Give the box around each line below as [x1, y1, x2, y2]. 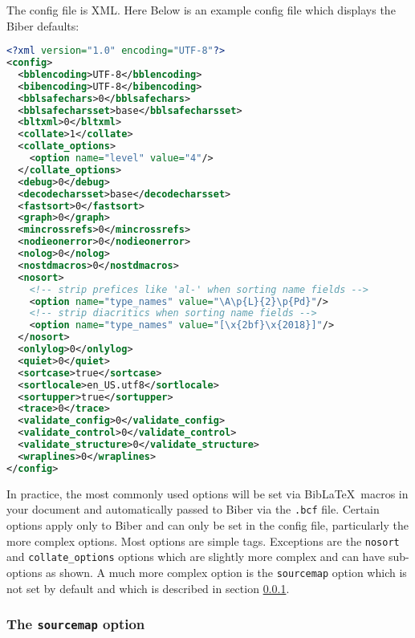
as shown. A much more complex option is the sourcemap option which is [46, 563, 407, 580]
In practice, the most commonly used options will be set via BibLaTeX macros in [6, 485, 409, 502]
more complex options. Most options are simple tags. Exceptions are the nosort [6, 532, 400, 549]
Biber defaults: [6, 17, 79, 34]
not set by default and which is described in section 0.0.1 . [6, 579, 290, 596]
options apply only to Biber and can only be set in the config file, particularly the [6, 516, 409, 533]
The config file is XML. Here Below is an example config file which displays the [6, 2, 396, 18]
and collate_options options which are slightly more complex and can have [6, 548, 385, 565]
